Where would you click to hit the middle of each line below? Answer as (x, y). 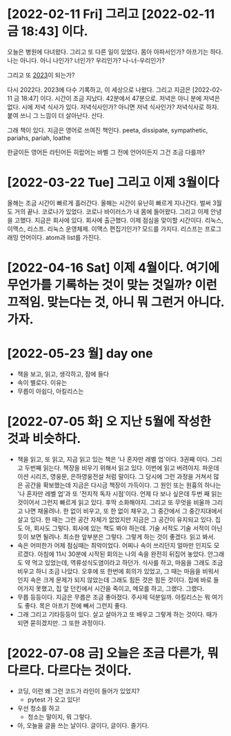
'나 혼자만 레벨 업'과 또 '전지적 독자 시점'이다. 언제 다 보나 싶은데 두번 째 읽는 (120, 493)
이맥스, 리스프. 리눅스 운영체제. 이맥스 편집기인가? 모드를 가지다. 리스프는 (105, 229)
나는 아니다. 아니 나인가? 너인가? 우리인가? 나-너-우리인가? (86, 60)
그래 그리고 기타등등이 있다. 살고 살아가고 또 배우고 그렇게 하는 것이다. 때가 (117, 614)
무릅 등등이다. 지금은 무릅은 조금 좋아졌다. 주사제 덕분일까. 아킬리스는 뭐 (113, 597)
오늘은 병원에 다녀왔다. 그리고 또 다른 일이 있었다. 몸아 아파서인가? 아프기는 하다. (115, 52)
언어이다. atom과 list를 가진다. (60, 237)
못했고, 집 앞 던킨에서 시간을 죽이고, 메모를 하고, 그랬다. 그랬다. (120, 588)
